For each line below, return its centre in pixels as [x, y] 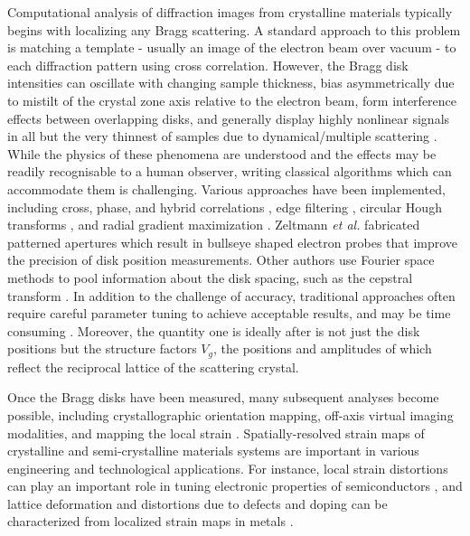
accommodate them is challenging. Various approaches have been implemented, [226, 188]
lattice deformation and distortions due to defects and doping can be [197, 503]
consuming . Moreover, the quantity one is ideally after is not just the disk [214, 330]
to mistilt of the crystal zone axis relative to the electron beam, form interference [232, 100]
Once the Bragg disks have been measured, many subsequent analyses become [223, 397]
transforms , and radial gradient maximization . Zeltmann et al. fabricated [214, 225]
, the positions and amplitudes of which [322, 348]
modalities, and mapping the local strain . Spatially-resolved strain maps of [216, 433]
